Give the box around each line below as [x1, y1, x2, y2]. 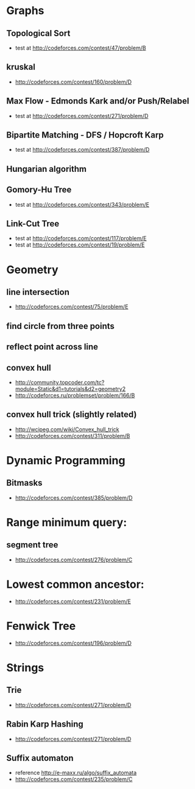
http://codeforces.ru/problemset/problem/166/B [15, 392, 135, 399]
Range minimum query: [6, 516, 127, 530]
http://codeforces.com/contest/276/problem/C [15, 556, 133, 563]
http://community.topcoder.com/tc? [15, 379, 105, 386]
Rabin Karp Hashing [6, 719, 83, 730]
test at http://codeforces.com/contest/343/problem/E [15, 201, 149, 208]
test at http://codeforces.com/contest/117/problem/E [15, 235, 147, 242]
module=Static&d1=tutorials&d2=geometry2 [15, 385, 126, 393]
